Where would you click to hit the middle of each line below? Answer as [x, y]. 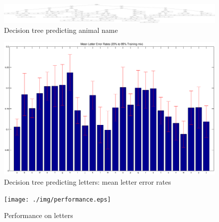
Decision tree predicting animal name [61, 30]
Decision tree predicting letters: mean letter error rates [88, 181]
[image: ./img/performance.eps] [57, 199]
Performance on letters [39, 215]
